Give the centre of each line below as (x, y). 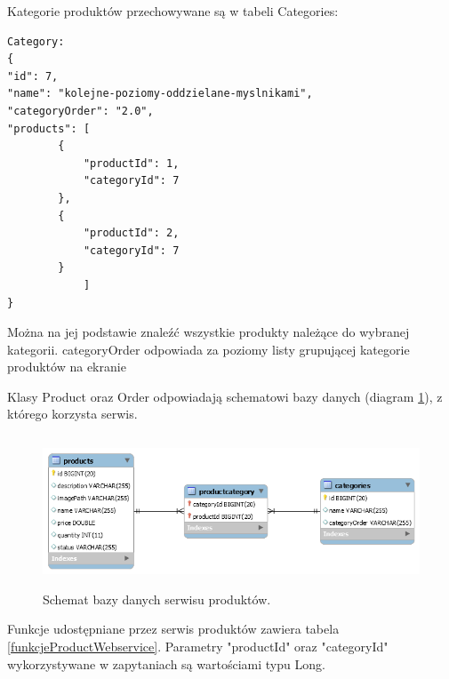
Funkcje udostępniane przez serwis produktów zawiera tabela (173, 629)
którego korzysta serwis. (72, 414)
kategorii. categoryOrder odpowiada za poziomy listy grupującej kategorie (208, 349)
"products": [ (49, 128)
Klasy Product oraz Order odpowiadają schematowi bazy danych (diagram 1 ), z (225, 396)
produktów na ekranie (67, 367)
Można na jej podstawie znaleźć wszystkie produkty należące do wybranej (208, 332)
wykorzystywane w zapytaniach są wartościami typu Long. (166, 663)
